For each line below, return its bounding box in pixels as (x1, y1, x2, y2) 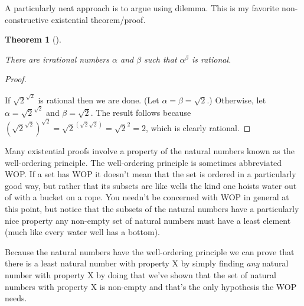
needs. (5, 292, 27, 304)
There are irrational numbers (5, 53, 109, 65)
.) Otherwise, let (207, 93, 266, 106)
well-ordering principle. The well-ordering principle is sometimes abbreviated (5, 156, 282, 168)
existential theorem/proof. (51, 13, 146, 25)
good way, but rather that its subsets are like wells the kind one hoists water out (5, 179, 297, 191)
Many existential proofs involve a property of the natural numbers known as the (5, 145, 295, 157)
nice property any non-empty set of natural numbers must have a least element (5, 214, 291, 226)
